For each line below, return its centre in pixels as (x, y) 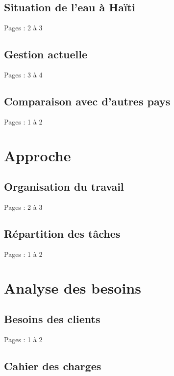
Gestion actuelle (46, 54)
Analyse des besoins (73, 288)
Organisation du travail (64, 187)
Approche (37, 155)
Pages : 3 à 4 (23, 75)
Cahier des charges (53, 365)
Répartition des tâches (62, 233)
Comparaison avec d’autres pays (87, 101)
